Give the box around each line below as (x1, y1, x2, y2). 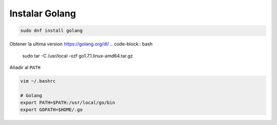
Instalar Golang (9, 8, 76, 19)
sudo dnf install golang (20, 28, 83, 33)
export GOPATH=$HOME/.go (20, 107, 83, 113)
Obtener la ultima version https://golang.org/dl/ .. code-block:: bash (9, 41, 153, 47)
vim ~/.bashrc (20, 78, 56, 84)
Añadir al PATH (9, 64, 41, 70)
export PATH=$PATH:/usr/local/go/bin (20, 100, 115, 105)
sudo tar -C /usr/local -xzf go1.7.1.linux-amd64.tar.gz (22, 52, 133, 59)
